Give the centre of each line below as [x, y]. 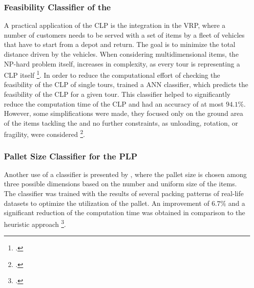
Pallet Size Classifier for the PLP [71, 156]
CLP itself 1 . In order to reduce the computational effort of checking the [112, 74]
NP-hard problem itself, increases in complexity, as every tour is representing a [122, 63]
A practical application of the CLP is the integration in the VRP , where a [115, 25]
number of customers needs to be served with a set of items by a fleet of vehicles [124, 34]
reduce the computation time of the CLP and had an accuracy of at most [114, 103]
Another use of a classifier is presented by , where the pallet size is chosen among [125, 174]
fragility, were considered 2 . [44, 133]
